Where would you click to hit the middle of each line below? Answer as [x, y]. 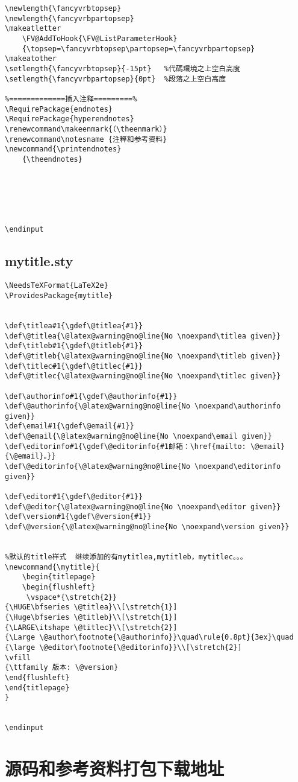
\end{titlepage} [37, 688]
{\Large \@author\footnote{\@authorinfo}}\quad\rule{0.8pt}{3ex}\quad [149, 637]
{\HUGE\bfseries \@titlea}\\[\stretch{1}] [91, 607]
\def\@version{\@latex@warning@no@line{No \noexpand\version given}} [147, 527]
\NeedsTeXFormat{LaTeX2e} [57, 286]
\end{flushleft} [37, 677]
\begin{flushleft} [59, 587]
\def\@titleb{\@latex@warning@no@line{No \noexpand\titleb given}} [143, 356]
